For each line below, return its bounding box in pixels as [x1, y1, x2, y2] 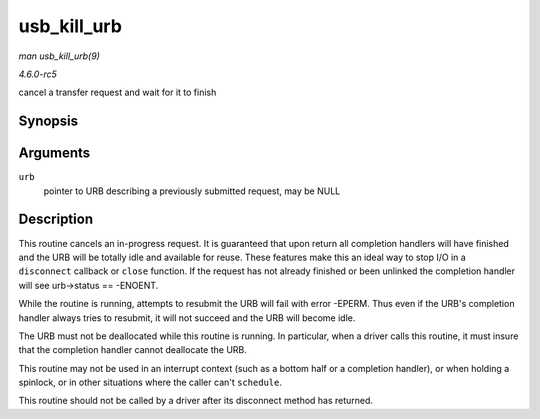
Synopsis [18, 113, 79, 130]
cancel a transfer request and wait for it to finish [18, 86, 217, 99]
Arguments [18, 145, 91, 162]
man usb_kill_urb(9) [18, 50, 100, 62]
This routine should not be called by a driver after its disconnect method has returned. [18, 395, 374, 407]
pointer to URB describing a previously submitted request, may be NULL [43, 185, 341, 197]
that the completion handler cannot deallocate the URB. [18, 344, 247, 356]
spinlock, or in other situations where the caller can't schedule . [18, 376, 282, 389]
